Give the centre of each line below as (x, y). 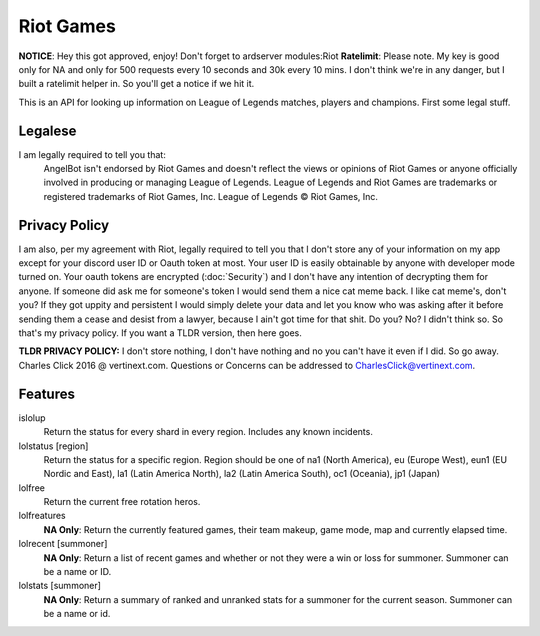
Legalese (47, 130)
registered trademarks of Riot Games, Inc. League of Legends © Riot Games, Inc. (211, 196)
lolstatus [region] (53, 446)
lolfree (31, 487)
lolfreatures (42, 516)
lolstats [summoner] (60, 586)
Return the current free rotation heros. (122, 502)
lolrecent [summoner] (63, 544)
